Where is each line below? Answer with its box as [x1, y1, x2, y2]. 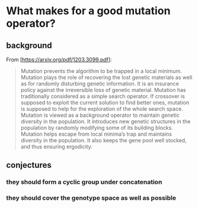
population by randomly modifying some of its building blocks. [20, 124, 173, 131]
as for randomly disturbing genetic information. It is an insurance [20, 80, 180, 87]
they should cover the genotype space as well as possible [6, 194, 177, 202]
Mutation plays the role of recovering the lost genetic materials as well [20, 74, 193, 81]
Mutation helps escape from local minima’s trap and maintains [20, 130, 172, 137]
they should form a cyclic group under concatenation [6, 178, 162, 186]
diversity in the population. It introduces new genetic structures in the [20, 118, 191, 125]
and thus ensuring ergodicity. [20, 143, 93, 150]
